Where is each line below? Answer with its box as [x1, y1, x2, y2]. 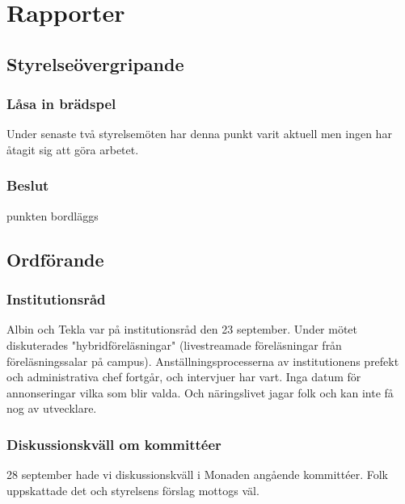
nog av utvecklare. [6, 400, 97, 417]
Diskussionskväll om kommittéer [6, 434, 221, 454]
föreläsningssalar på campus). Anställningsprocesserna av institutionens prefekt [6, 352, 399, 369]
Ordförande [6, 246, 104, 271]
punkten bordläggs [6, 207, 99, 224]
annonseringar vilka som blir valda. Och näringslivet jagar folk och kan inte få [6, 384, 394, 401]
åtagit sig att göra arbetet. [6, 141, 139, 157]
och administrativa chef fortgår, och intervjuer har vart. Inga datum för [6, 368, 361, 385]
